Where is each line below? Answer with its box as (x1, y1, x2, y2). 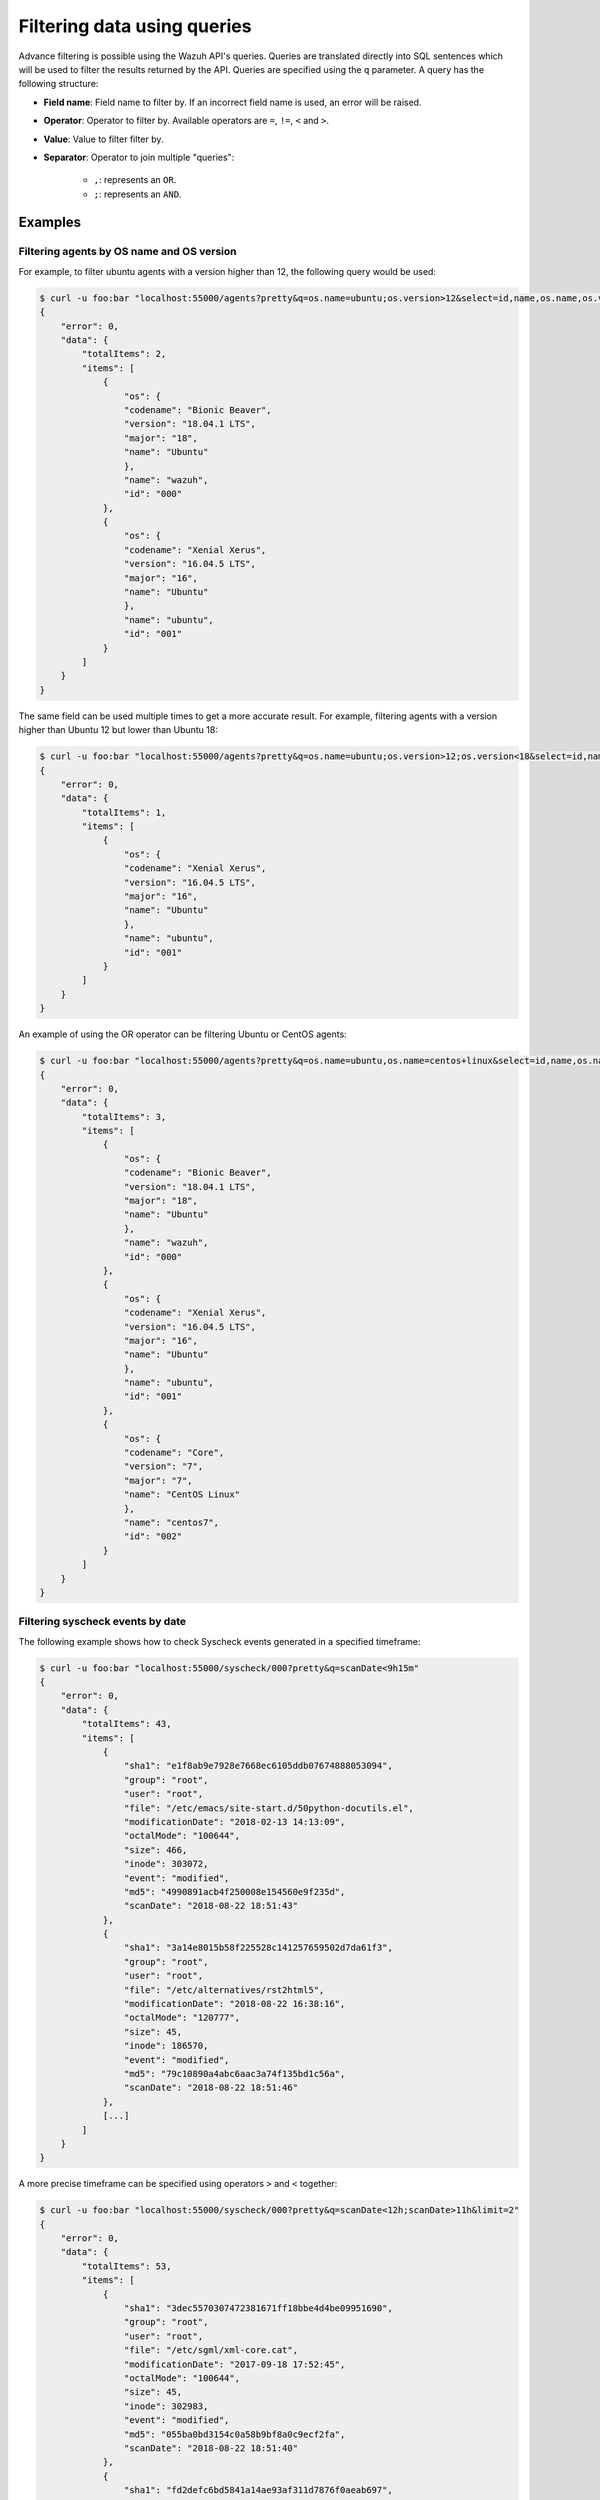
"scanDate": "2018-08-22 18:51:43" (123, 1900, 299, 1912)
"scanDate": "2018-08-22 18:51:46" (123, 2082, 299, 2094)
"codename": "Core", (123, 1447, 225, 1459)
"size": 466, (123, 1844, 188, 1855)
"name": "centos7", (123, 1517, 220, 1528)
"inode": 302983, (123, 2400, 209, 2412)
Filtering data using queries (18, 15, 252, 37)
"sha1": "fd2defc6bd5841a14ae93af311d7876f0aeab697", (123, 2485, 394, 2496)
